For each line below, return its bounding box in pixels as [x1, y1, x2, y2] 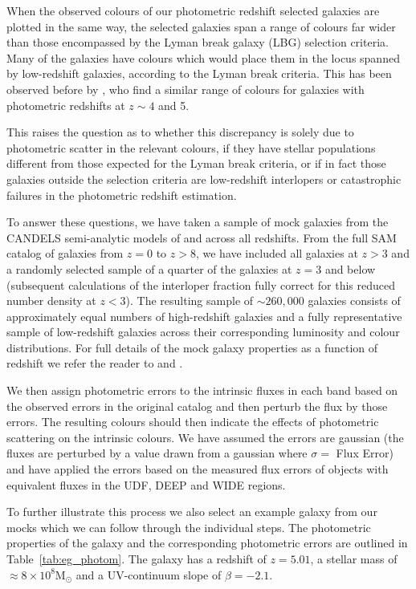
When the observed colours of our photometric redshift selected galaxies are [6, 2, 380, 18]
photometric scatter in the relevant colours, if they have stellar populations [6, 139, 376, 156]
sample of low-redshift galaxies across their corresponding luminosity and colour [6, 323, 400, 340]
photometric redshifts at [6, 96, 125, 113]
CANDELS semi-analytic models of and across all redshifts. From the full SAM [6, 229, 397, 246]
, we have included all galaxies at [195, 245, 358, 262]
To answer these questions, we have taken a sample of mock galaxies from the [6, 213, 389, 230]
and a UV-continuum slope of [75, 566, 222, 583]
